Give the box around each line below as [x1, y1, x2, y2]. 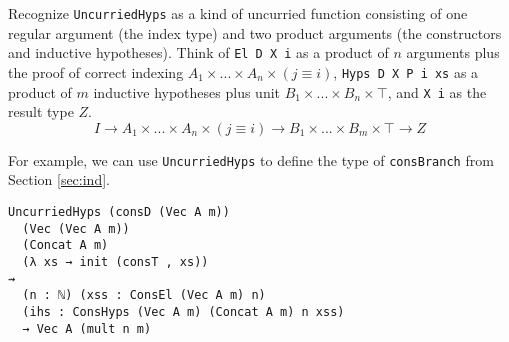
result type [8, 101, 74, 122]
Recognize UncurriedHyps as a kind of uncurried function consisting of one [8, 3, 468, 23]
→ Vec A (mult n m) [22, 321, 152, 336]
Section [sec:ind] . [8, 169, 110, 190]
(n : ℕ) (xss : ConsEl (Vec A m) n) [22, 288, 266, 303]
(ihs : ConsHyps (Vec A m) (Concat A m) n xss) [22, 305, 345, 319]
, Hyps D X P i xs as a [333, 61, 479, 82]
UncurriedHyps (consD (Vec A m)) [8, 205, 230, 220]
